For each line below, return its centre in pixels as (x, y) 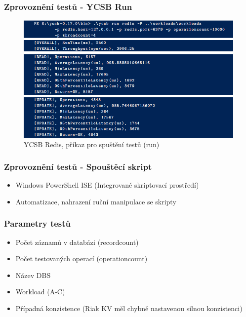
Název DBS (33, 275)
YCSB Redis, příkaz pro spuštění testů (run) (92, 144)
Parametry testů (38, 223)
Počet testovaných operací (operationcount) (82, 258)
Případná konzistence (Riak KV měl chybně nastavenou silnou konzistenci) (129, 308)
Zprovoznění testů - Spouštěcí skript (78, 166)
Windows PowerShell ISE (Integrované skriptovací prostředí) (107, 185)
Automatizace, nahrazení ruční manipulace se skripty (96, 201)
